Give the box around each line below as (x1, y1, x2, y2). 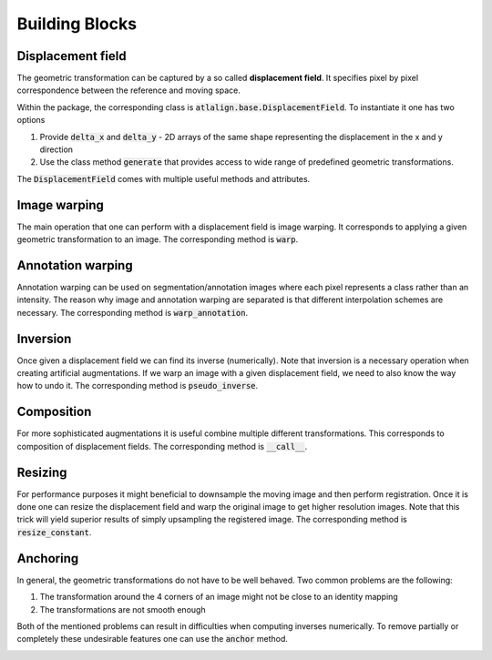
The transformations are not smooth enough (39, 604, 206, 614)
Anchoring (16, 551, 79, 566)
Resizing (16, 464, 67, 480)
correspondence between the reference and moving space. (16, 85, 241, 96)
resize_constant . (16, 526, 92, 537)
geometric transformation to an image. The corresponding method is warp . (16, 234, 299, 245)
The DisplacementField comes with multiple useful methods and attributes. (16, 173, 311, 184)
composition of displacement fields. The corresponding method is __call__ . (16, 441, 308, 452)
